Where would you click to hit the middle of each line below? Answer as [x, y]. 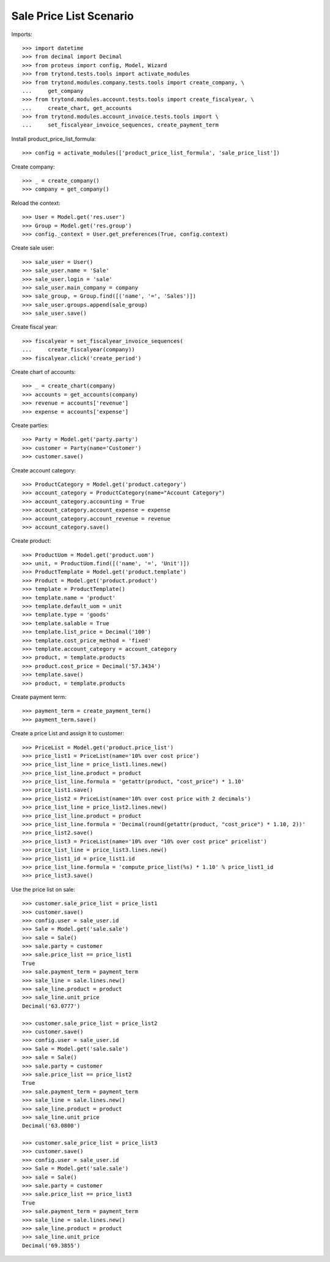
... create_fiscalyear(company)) [79, 350]
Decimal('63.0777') [51, 1006]
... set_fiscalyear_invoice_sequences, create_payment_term [121, 125]
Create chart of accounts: [44, 372]
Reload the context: [36, 203]
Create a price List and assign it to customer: [68, 733]
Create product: [31, 541]
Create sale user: [33, 248]
